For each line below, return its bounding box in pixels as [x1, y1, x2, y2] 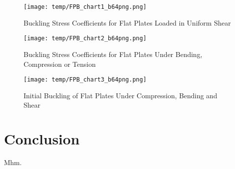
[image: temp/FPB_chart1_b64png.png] [24, 3, 147, 10]
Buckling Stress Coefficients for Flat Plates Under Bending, [24, 49, 203, 59]
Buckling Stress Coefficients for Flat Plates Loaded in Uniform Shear [24, 17, 231, 28]
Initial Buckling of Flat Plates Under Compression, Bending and [24, 90, 217, 100]
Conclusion [4, 129, 80, 149]
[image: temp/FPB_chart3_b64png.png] [24, 76, 147, 84]
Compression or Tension [24, 58, 96, 69]
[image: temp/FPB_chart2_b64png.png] [24, 35, 147, 42]
